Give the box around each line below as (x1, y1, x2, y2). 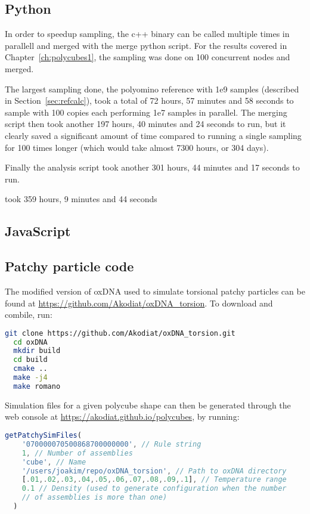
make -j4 (13, 373, 48, 382)
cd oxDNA (13, 337, 48, 346)
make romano (13, 382, 61, 391)
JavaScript (5, 222, 71, 240)
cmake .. (13, 364, 48, 373)
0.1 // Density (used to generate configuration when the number (21, 484, 287, 493)
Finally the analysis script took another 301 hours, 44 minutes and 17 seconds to (5, 161, 300, 174)
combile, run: (5, 308, 52, 321)
